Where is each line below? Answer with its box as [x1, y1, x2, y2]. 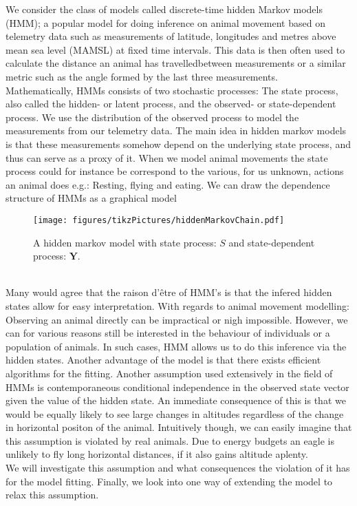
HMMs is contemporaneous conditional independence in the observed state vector [6, 379, 349, 394]
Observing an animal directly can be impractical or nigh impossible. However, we [6, 312, 348, 326]
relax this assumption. [6, 487, 99, 502]
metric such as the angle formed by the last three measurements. [6, 69, 278, 83]
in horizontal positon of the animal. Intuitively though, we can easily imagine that [6, 420, 352, 434]
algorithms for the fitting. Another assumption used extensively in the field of [6, 366, 333, 380]
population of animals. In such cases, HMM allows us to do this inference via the [6, 339, 347, 353]
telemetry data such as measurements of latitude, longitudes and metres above [6, 29, 336, 43]
